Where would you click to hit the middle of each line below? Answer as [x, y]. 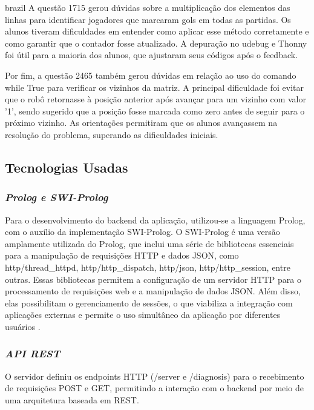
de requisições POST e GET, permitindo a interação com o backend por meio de [154, 388]
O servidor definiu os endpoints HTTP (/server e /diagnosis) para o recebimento [155, 376]
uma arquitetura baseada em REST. [72, 399]
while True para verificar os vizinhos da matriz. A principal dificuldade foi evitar [154, 87]
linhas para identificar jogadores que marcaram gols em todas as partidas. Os [148, 19]
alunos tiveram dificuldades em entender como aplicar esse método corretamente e [157, 31]
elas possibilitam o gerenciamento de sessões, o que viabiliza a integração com [149, 303]
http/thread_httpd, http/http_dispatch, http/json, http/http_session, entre [148, 267]
